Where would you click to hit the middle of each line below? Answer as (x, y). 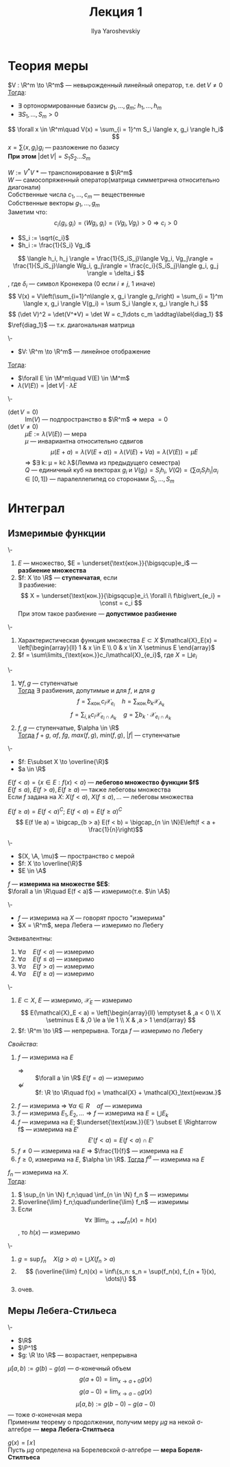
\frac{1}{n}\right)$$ (116, 830)
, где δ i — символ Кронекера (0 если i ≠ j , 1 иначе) (82, 284)
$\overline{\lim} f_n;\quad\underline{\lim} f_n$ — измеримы (103, 1202)
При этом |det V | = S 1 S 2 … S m (49, 157)
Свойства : (23, 1043)
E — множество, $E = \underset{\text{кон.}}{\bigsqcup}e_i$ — (107, 563)
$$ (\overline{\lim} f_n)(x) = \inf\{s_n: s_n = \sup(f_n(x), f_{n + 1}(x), (121, 1271)
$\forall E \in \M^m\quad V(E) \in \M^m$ (74, 378)
